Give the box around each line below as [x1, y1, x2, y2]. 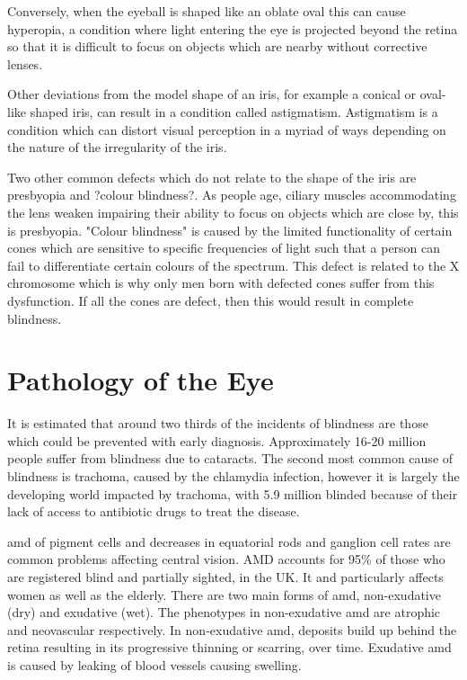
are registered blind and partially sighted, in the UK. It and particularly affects [7, 567, 444, 586]
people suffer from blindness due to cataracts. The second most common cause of [7, 449, 454, 468]
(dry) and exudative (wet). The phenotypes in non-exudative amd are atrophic [7, 603, 441, 622]
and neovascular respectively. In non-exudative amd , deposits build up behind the [7, 620, 457, 639]
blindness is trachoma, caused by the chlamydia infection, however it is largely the [7, 467, 460, 485]
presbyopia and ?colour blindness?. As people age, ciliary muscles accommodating [7, 185, 456, 204]
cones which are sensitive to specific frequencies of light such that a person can [7, 238, 441, 257]
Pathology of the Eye [7, 362, 274, 398]
